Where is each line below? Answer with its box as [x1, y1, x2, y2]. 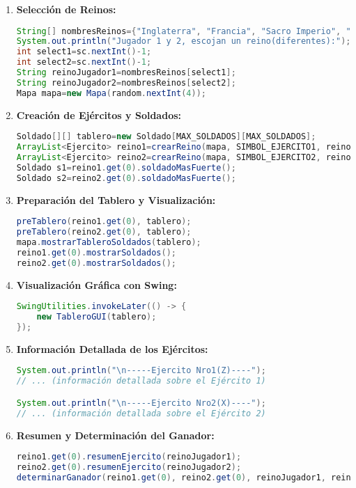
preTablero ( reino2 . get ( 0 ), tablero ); [16, 227, 192, 237]
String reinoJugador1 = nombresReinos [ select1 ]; [16, 68, 236, 78]
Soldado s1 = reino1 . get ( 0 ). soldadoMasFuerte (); [16, 162, 236, 173]
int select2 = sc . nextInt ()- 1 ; [16, 57, 152, 68]
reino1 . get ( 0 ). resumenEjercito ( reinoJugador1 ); [16, 452, 242, 462]
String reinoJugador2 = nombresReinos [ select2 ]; [16, 77, 236, 88]
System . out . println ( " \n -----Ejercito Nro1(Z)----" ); [16, 365, 266, 376]
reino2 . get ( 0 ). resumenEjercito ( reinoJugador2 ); [16, 462, 242, 473]
